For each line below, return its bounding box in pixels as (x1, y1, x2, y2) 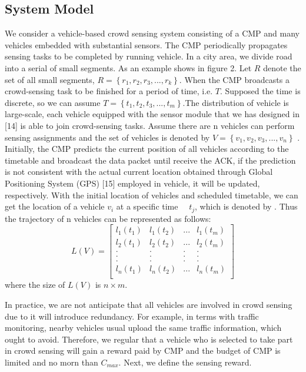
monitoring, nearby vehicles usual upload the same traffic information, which (5, 321, 282, 334)
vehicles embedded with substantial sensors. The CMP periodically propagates (5, 38, 288, 51)
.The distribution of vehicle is (182, 96, 289, 108)
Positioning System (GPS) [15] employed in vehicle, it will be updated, (5, 177, 260, 189)
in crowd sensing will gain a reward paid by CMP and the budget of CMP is (5, 344, 281, 357)
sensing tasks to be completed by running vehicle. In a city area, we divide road (5, 50, 292, 62)
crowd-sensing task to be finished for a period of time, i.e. (5, 85, 213, 97)
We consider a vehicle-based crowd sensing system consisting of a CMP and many (5, 27, 300, 39)
